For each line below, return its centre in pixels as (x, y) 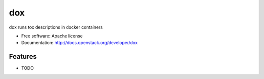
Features (23, 56)
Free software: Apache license (52, 36)
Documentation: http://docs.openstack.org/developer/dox (79, 43)
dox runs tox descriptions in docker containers (56, 27)
